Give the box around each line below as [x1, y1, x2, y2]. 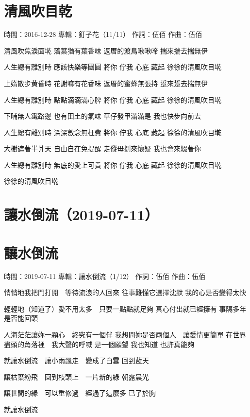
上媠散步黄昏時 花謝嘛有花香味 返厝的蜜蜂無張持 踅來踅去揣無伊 [4, 78, 208, 88]
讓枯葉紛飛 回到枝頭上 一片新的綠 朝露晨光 [4, 371, 149, 382]
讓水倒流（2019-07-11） [4, 205, 159, 225]
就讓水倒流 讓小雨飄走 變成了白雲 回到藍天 [4, 355, 149, 365]
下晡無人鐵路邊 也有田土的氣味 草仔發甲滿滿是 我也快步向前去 [4, 111, 201, 121]
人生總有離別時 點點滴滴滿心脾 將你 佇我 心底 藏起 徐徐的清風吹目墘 [4, 94, 221, 104]
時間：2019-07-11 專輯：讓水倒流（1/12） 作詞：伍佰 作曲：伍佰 [4, 271, 206, 281]
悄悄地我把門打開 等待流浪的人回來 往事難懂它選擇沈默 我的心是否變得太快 [4, 287, 247, 297]
